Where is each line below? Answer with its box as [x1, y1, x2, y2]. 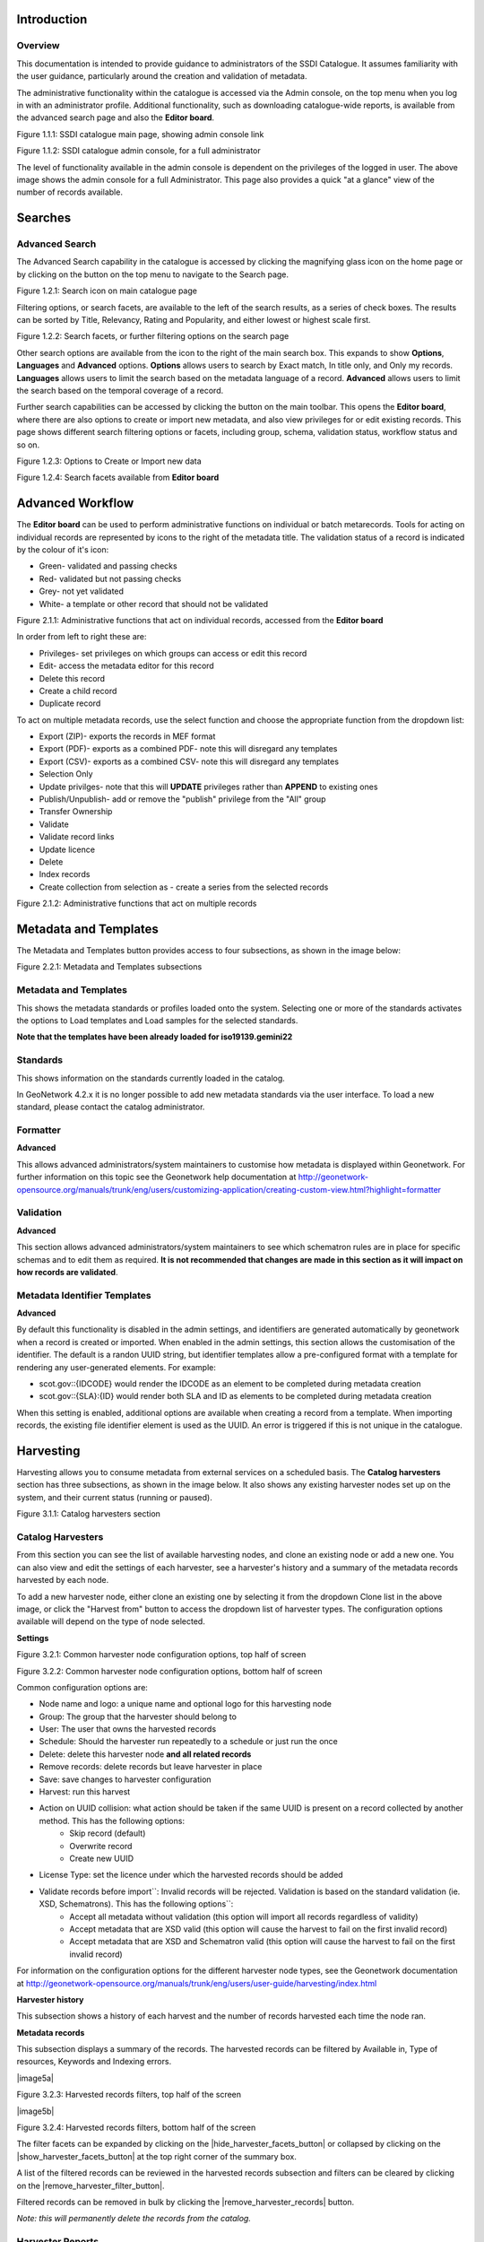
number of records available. [16, 187, 123, 197]
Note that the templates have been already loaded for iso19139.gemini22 [16, 1031, 293, 1042]
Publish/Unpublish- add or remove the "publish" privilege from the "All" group [39, 794, 326, 804]
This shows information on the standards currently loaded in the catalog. [16, 1073, 286, 1083]
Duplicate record [39, 698, 101, 708]
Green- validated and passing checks [39, 560, 178, 571]
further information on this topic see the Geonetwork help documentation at [16, 1171, 297, 1183]
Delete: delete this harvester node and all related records [39, 1749, 252, 1760]
